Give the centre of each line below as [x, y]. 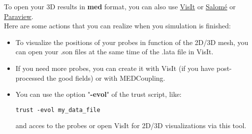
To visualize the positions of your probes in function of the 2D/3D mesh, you [132, 42]
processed [30, 78]
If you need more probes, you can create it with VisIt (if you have [115, 68]
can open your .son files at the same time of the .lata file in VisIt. [114, 52]
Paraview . [19, 16]
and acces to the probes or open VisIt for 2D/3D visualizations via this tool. [131, 125]
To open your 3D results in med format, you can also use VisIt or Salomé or [120, 6]
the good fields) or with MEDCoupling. [106, 78]
